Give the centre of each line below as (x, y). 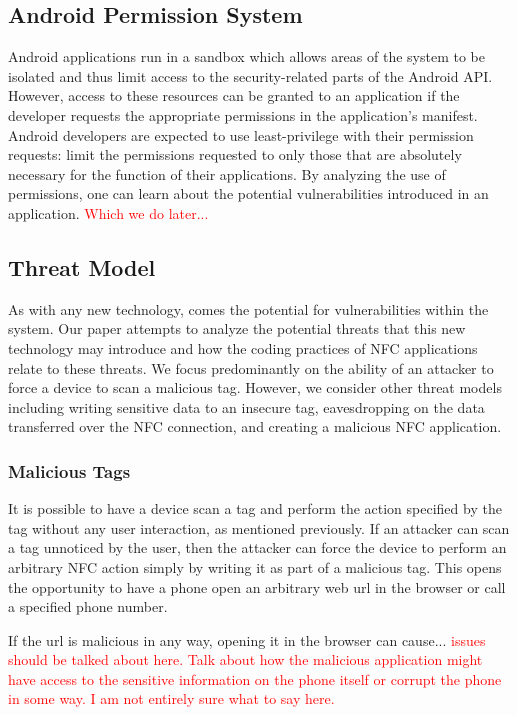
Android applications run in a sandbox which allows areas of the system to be (246, 56)
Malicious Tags (69, 470)
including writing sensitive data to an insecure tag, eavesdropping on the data (246, 406)
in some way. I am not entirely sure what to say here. (171, 698)
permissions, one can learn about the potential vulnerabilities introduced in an (248, 193)
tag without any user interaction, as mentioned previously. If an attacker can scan (259, 527)
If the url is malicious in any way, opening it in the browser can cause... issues (247, 639)
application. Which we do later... (108, 212)
